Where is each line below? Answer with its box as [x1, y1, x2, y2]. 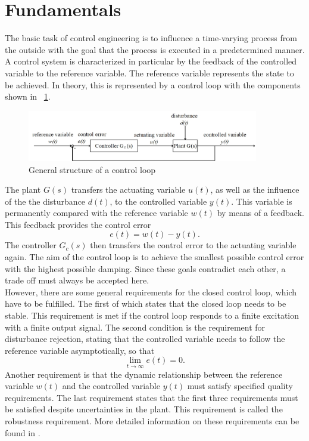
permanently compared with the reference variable [5, 206, 188, 219]
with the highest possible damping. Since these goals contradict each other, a [5, 262, 286, 275]
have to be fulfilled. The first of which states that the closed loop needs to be [5, 297, 286, 310]
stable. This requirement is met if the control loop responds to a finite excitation [5, 309, 299, 322]
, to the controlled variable [110, 195, 207, 207]
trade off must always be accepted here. [5, 274, 149, 286]
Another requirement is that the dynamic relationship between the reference [5, 368, 283, 380]
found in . [5, 426, 40, 439]
